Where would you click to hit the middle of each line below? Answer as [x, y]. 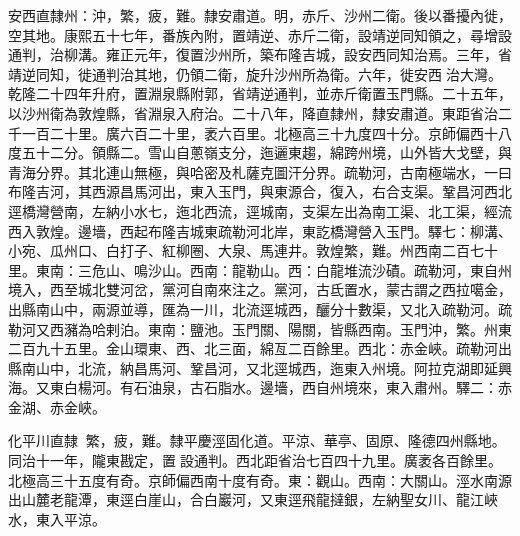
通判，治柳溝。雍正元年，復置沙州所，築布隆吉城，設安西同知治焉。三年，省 [260, 54]
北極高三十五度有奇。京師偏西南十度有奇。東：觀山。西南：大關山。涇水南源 [260, 479]
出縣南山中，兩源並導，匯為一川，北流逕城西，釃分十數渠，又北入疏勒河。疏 [260, 308]
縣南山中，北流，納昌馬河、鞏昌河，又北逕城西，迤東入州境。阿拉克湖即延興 [260, 367]
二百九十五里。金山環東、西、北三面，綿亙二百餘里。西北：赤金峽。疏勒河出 [260, 348]
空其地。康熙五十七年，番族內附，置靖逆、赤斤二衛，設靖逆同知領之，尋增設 [260, 34]
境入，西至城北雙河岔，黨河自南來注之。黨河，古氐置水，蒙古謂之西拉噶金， [260, 289]
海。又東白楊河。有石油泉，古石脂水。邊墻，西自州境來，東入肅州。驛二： [253, 387]
